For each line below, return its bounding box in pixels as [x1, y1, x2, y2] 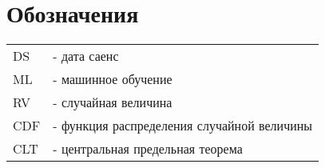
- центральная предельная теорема [53, 139, 243, 158]
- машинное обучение [53, 70, 172, 89]
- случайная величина [53, 93, 172, 112]
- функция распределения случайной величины [53, 116, 313, 135]
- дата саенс [53, 46, 119, 66]
